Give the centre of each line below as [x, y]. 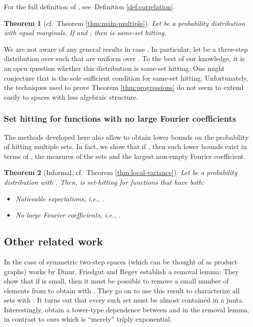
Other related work [53, 241]
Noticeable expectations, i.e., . [60, 198]
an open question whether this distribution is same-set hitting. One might [115, 68]
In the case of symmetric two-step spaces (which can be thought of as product [121, 261]
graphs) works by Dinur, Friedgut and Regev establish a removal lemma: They [121, 271]
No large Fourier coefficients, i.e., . [68, 215]
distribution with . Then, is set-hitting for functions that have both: [104, 182]
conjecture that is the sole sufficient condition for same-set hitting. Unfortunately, [126, 77]
